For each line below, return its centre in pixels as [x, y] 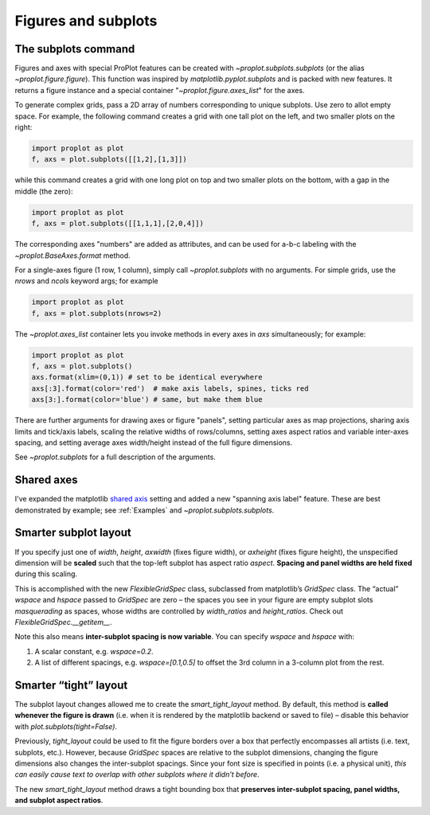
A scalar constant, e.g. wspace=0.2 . [94, 651]
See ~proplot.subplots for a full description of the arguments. [115, 457]
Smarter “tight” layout [71, 685]
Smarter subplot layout [73, 533]
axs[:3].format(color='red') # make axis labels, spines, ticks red [170, 388]
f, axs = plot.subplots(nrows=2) [97, 313]
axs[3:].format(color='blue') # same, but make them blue [147, 400]
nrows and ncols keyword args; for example [86, 281]
